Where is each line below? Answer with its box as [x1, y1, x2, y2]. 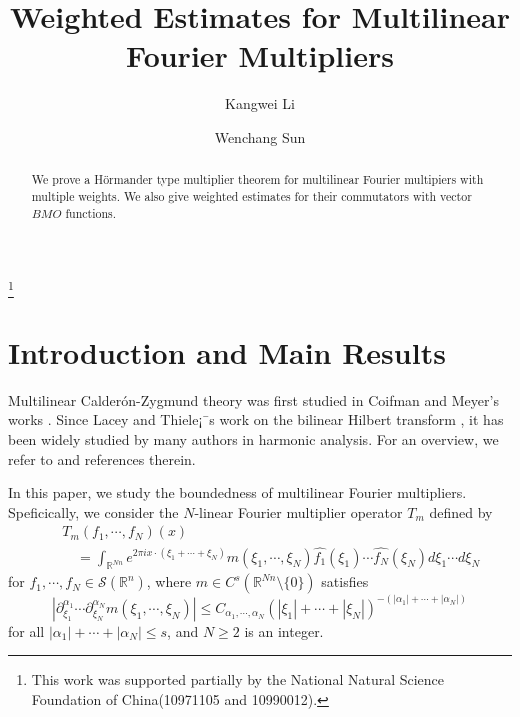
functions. [65, 204, 117, 221]
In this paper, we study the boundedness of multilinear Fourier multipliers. [8, 482, 467, 503]
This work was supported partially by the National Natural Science [31, 669, 445, 690]
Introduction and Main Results [8, 331, 446, 372]
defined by [429, 501, 493, 522]
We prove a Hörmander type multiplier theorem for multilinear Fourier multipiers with [31, 171, 484, 188]
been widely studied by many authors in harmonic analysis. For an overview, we [8, 428, 499, 449]
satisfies [321, 571, 369, 592]
